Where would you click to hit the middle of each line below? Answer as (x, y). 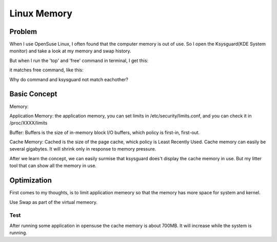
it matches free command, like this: (47, 70)
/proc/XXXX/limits (28, 123)
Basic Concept (33, 94)
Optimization (31, 181)
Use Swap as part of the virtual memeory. (53, 202)
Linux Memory (41, 13)
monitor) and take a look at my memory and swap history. (70, 51)
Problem (23, 32)
